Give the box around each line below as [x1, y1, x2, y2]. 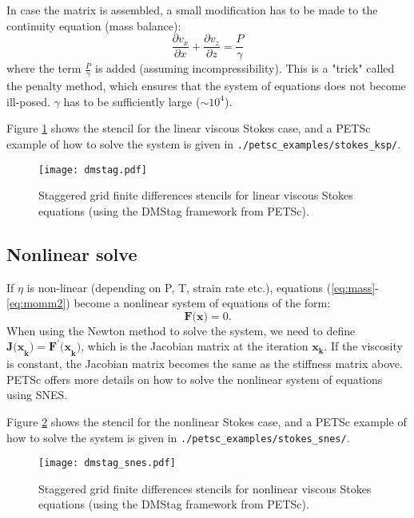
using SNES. [6, 386, 68, 403]
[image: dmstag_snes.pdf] [38, 457, 176, 469]
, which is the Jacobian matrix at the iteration [81, 338, 309, 354]
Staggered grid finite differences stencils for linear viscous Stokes [38, 187, 353, 204]
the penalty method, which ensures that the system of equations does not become [6, 77, 406, 94]
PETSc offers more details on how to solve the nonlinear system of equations [6, 370, 383, 387]
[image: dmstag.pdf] [38, 164, 148, 176]
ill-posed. [6, 93, 50, 109]
